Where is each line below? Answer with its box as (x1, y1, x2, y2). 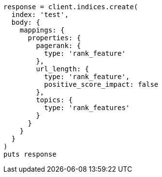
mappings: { (19, 26, 65, 34)
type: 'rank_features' (44, 104, 130, 112)
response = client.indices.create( (3, 3, 138, 11)
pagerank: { (36, 42, 81, 49)
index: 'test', (11, 11, 69, 18)
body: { (11, 18, 40, 26)
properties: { (28, 34, 81, 42)
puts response (3, 150, 57, 158)
